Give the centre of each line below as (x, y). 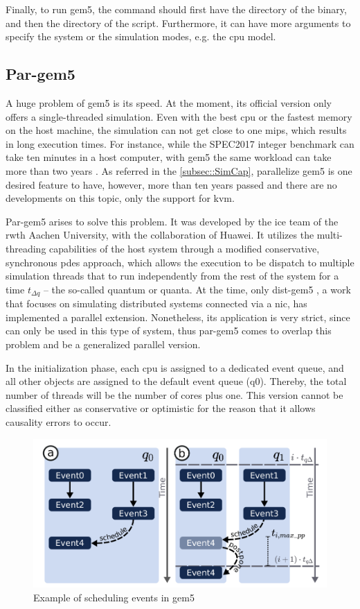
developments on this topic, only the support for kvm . (120, 198)
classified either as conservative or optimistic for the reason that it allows (161, 408)
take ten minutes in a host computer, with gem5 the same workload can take (169, 157)
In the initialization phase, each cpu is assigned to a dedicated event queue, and (175, 367)
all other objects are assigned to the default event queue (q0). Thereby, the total (176, 381)
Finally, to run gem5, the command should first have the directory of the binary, (176, 9)
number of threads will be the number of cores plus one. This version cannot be (174, 394)
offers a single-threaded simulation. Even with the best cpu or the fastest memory (179, 116)
